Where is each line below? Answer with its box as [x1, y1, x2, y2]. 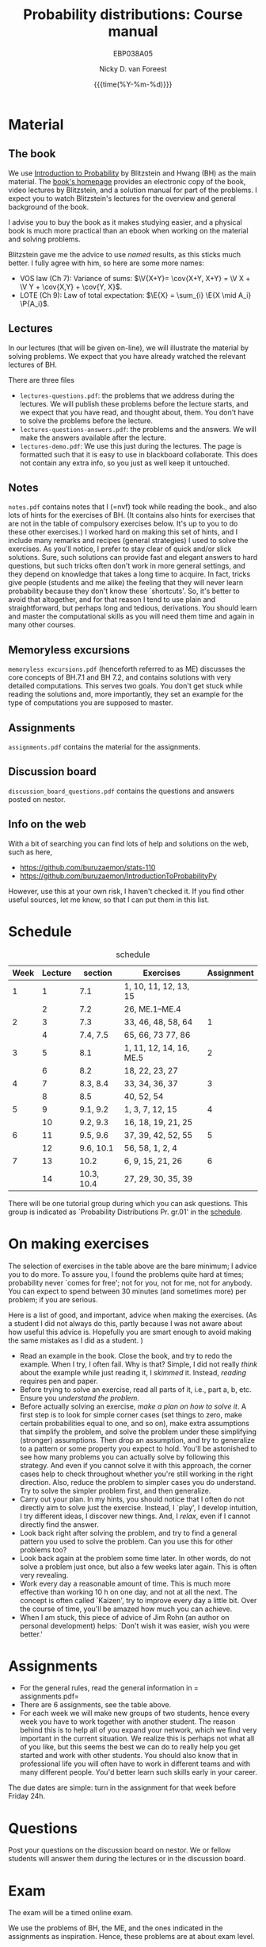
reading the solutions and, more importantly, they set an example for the [8, 689, 244, 700]
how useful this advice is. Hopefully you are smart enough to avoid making [8, 1327, 252, 1336]
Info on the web [8, 818, 87, 831]
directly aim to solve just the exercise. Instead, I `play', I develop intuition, [19, 1502, 258, 1512]
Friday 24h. [8, 1791, 46, 1801]
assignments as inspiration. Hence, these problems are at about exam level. [8, 1932, 255, 1941]
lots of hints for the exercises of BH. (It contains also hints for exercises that [8, 511, 256, 520]
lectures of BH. [8, 360, 58, 369]
